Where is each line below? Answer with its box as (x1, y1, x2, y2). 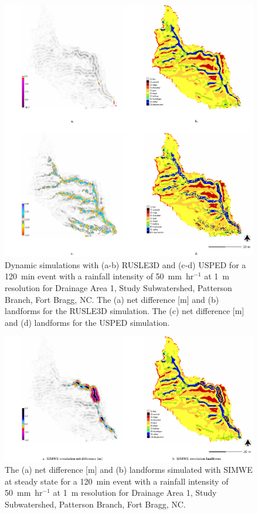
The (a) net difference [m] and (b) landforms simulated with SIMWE (5, 463, 253, 476)
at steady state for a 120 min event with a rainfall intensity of (5, 475, 229, 487)
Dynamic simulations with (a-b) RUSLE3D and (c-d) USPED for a (5, 258, 246, 271)
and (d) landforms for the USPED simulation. (5, 316, 170, 328)
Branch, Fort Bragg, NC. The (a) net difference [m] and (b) (5, 293, 219, 305)
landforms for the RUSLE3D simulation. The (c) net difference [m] (5, 305, 245, 317)
